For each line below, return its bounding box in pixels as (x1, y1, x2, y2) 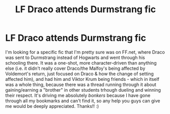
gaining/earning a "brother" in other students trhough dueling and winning (5, 87, 161, 93)
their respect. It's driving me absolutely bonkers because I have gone (5, 92, 151, 98)
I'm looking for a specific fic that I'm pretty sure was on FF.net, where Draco (5, 49, 165, 55)
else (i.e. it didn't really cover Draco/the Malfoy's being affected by (5, 65, 146, 71)
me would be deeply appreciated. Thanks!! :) (5, 103, 99, 109)
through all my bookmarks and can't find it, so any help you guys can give (5, 98, 160, 104)
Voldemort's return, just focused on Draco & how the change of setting (5, 70, 154, 77)
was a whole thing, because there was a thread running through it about (5, 81, 157, 88)
